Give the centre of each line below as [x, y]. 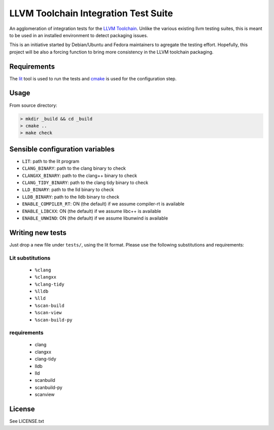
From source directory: [33, 105]
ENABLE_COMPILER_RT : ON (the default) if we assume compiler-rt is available [103, 204]
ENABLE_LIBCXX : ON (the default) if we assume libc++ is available [92, 211]
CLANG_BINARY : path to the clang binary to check [74, 168]
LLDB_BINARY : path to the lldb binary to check [71, 197]
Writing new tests [38, 233]
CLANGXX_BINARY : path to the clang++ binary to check [79, 175]
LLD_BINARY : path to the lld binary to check [68, 190]
